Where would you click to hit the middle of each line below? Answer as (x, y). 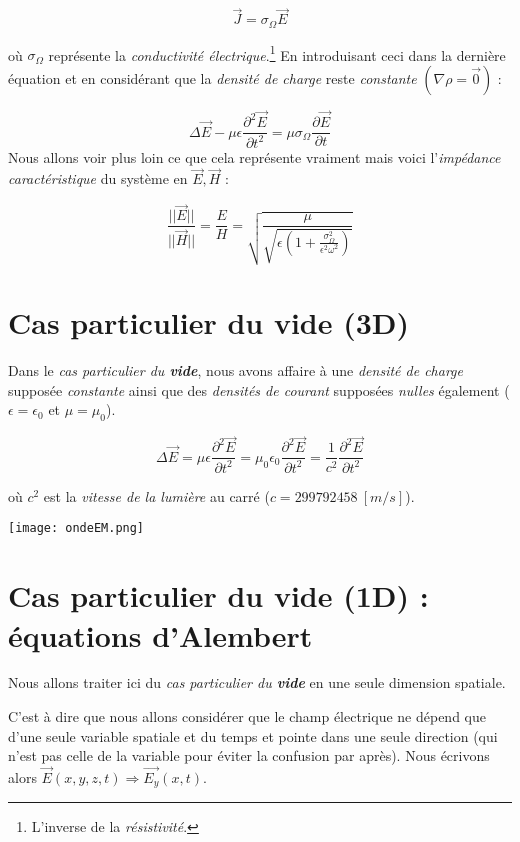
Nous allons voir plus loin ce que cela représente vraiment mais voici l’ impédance (254, 156)
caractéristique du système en (98, 178)
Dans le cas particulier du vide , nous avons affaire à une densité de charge (235, 370)
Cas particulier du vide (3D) (209, 322)
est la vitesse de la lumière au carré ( (156, 495)
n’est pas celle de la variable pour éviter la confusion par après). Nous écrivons (249, 755)
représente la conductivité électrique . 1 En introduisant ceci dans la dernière (277, 53)
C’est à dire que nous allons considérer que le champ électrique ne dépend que (247, 716)
